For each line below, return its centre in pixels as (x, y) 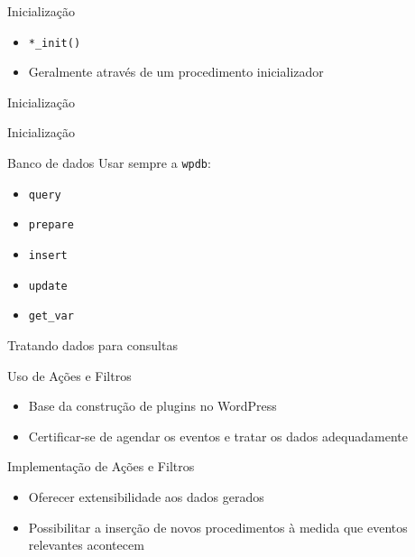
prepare (51, 225)
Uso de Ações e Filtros (69, 375)
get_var (51, 316)
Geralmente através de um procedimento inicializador (176, 72)
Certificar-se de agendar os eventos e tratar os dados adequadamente (218, 436)
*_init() (55, 43)
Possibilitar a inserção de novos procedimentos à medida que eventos (218, 527)
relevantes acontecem (86, 545)
